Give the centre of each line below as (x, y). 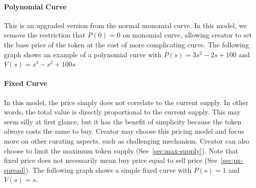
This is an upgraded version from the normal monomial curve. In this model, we (126, 25)
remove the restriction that (45, 35)
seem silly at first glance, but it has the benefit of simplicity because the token (123, 121)
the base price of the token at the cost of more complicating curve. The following (127, 44)
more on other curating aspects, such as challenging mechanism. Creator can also (127, 140)
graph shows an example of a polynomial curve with (83, 54)
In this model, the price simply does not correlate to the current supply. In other (126, 102)
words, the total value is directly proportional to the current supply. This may (122, 112)
